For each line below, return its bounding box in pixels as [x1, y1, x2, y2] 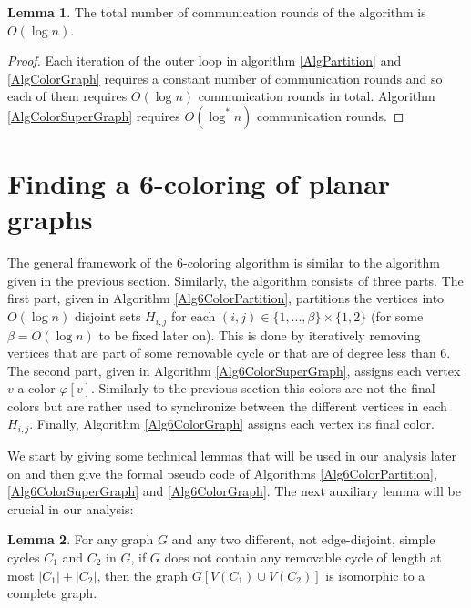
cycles [7, 547, 40, 566]
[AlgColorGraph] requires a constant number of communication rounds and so [7, 68, 443, 87]
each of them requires [7, 86, 128, 106]
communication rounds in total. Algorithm [198, 86, 435, 106]
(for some [370, 307, 424, 326]
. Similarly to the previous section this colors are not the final [91, 379, 435, 398]
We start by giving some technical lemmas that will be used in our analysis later [7, 445, 456, 464]
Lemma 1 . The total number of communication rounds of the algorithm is [7, 3, 426, 21]
